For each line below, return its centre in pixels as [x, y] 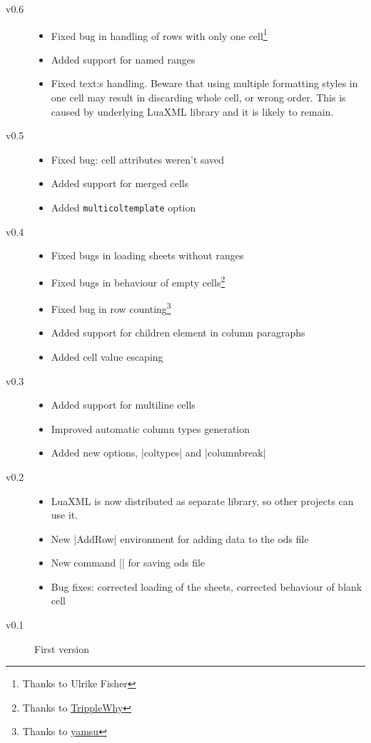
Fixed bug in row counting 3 [111, 308]
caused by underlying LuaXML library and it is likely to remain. [192, 111]
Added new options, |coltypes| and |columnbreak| [158, 453]
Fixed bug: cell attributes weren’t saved [138, 159]
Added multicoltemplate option [123, 207]
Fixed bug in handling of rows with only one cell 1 [159, 34]
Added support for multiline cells [123, 405]
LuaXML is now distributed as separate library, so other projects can [202, 500]
